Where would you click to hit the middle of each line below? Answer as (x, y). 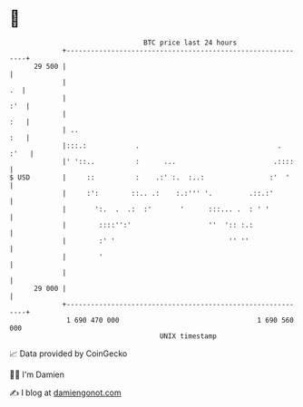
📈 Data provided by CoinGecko (68, 354)
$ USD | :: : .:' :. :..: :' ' (150, 177)
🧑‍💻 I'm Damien (37, 374)
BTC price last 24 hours (191, 43)
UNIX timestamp (188, 336)
